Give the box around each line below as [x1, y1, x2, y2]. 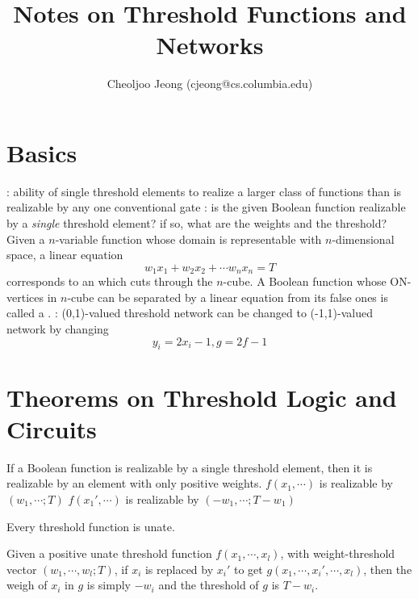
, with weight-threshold [280, 545, 395, 562]
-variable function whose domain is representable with [55, 230, 322, 247]
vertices [6, 288, 44, 305]
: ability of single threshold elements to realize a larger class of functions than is [6, 182, 402, 199]
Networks [156, 28, 264, 61]
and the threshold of [158, 576, 259, 593]
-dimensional [332, 230, 395, 247]
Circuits [6, 412, 97, 445]
